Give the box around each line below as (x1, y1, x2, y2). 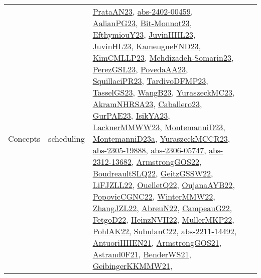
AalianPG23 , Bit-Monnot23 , (92, 17, 192, 29)
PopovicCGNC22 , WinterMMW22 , (92, 191, 215, 202)
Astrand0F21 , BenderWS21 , (92, 248, 191, 260)
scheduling (48, 133, 85, 144)
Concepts (8, 133, 41, 144)
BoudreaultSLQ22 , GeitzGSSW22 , (92, 167, 213, 179)
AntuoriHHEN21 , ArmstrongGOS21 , (92, 237, 222, 248)
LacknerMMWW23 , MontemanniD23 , (92, 121, 225, 133)
